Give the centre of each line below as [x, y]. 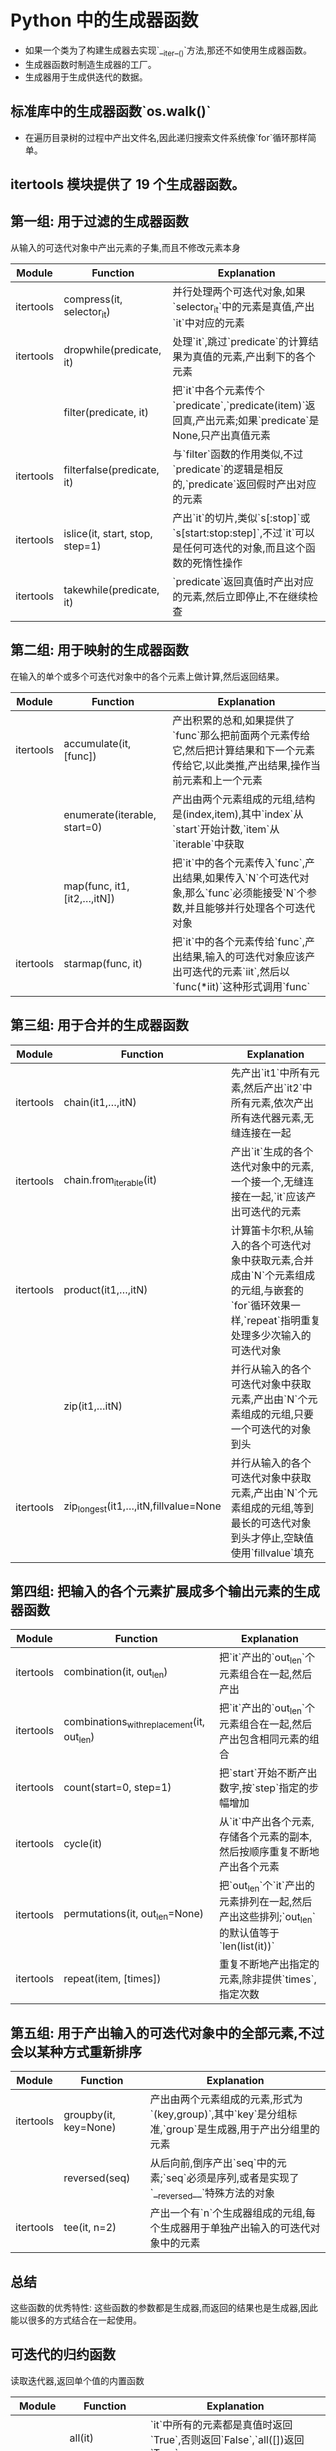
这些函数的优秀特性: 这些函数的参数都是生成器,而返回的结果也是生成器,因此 [164, 2307]
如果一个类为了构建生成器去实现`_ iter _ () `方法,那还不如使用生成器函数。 [168, 51]
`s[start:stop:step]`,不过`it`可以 [243, 533]
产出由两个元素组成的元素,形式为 [226, 2099]
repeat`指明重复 [283, 1320]
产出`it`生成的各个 [272, 1151]
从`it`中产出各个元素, [267, 1821]
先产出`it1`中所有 [270, 1073]
